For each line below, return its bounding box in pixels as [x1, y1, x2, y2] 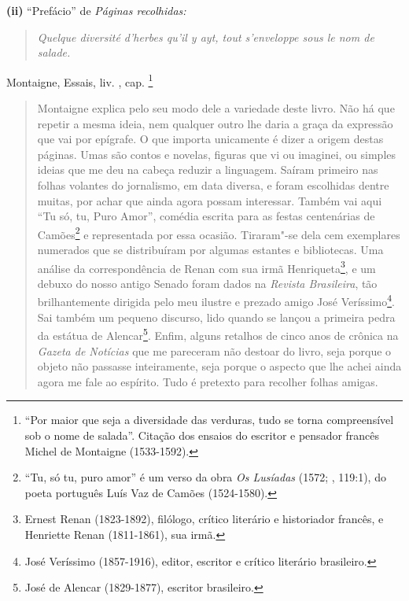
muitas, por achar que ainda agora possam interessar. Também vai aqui [37, 192, 382, 208]
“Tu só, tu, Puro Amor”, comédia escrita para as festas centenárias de [37, 208, 375, 224]
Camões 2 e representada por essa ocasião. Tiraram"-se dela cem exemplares [37, 223, 400, 242]
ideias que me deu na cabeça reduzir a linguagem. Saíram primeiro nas [37, 161, 378, 178]
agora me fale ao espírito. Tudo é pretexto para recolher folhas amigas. [37, 373, 378, 389]
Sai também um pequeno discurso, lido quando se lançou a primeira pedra [37, 308, 396, 325]
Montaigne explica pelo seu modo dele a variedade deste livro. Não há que [37, 100, 395, 116]
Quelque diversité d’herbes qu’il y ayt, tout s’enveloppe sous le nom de [37, 28, 374, 45]
